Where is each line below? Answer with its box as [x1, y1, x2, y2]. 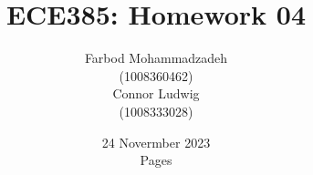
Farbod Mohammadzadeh [84, 48, 228, 67]
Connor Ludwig [112, 84, 200, 103]
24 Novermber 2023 [101, 132, 211, 151]
